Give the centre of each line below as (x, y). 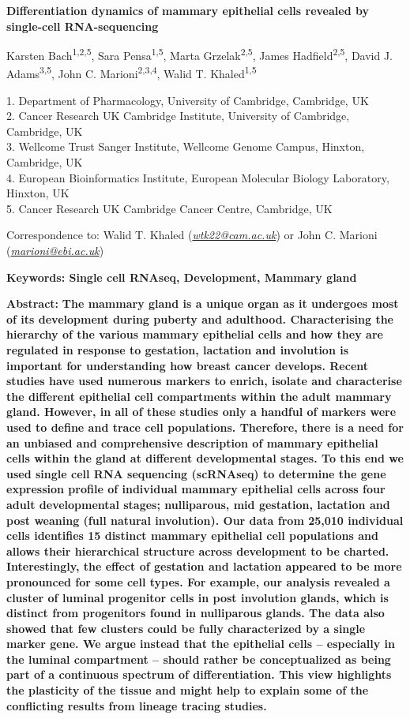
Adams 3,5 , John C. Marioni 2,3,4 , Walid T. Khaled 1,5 (132, 73)
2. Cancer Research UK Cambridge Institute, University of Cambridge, (178, 116)
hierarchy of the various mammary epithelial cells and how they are (195, 334)
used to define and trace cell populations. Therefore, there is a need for (205, 427)
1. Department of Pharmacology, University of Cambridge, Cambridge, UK (188, 100)
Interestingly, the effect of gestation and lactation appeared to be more (204, 566)
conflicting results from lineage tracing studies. (137, 705)
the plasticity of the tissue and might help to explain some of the (188, 690)
